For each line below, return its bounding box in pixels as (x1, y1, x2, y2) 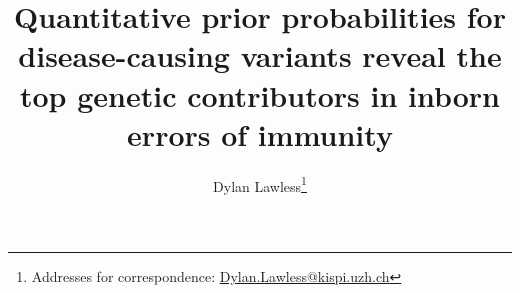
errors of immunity (127, 113, 393, 154)
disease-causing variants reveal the (18, 35, 502, 76)
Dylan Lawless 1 (213, 172, 307, 196)
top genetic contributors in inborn (20, 74, 500, 115)
